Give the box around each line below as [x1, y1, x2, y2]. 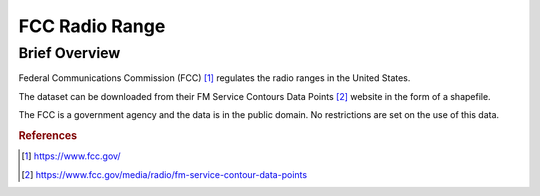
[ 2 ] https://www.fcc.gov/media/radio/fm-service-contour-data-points [21, 168, 308, 180]
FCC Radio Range [18, 15, 166, 37]
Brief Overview [18, 44, 121, 62]
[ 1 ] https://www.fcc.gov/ [21, 150, 121, 162]
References [18, 128, 78, 142]
